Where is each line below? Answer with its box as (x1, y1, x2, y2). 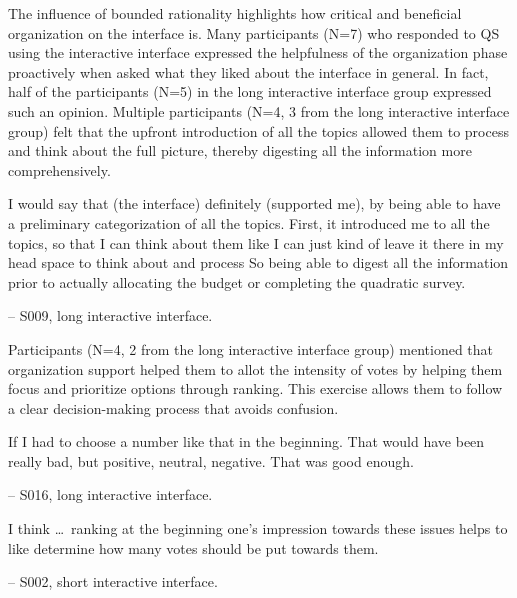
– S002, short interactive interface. (8, 571, 218, 592)
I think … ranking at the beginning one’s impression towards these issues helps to (8, 518, 508, 539)
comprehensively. (8, 159, 111, 180)
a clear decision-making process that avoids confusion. (8, 397, 339, 418)
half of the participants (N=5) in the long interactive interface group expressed (8, 81, 492, 102)
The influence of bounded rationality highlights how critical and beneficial (8, 3, 462, 23)
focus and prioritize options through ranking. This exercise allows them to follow (8, 378, 503, 399)
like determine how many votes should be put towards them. (8, 537, 379, 558)
